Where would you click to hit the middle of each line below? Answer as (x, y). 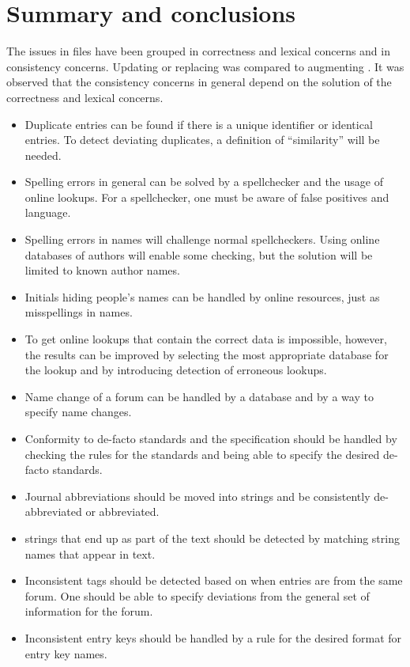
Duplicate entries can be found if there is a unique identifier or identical (199, 124)
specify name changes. (78, 412)
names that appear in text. (90, 553)
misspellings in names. (79, 312)
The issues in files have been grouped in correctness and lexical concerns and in (198, 51)
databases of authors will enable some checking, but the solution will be (199, 254)
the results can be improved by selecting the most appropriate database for (207, 354)
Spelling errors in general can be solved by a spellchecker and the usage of (204, 182)
